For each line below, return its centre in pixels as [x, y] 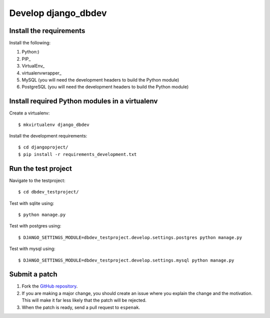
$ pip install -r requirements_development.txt [77, 154]
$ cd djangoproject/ [43, 147]
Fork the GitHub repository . [50, 286]
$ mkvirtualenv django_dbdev [54, 124]
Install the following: [30, 43]
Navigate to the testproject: [37, 180]
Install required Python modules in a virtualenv [83, 101]
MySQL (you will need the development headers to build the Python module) [100, 80]
